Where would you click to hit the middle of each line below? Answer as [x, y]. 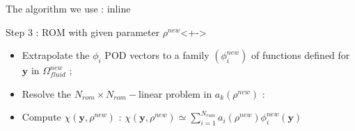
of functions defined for [301, 55]
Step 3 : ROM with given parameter [83, 32]
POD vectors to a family [157, 55]
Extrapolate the [56, 55]
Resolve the [47, 93]
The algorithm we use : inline [68, 8]
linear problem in [175, 93]
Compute [41, 117]
